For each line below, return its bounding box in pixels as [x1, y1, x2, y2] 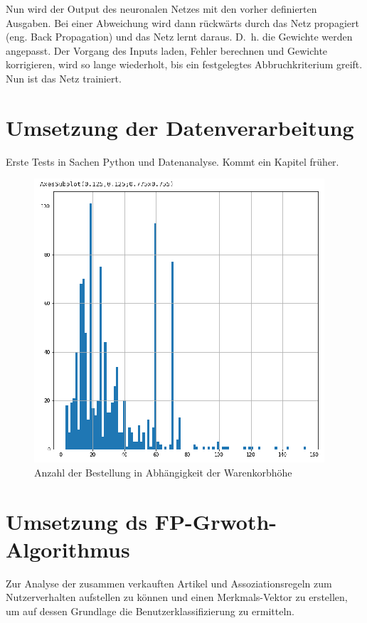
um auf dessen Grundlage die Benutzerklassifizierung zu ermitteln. [6, 603, 294, 618]
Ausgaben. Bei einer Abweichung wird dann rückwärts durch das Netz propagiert [6, 15, 359, 30]
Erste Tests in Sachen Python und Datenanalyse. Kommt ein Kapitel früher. [6, 154, 339, 169]
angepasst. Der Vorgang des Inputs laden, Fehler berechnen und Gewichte [6, 43, 328, 58]
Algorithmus [6, 534, 130, 563]
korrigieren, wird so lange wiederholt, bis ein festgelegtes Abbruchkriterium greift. [6, 57, 363, 72]
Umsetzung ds [6, 506, 148, 536]
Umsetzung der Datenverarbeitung [6, 112, 354, 142]
